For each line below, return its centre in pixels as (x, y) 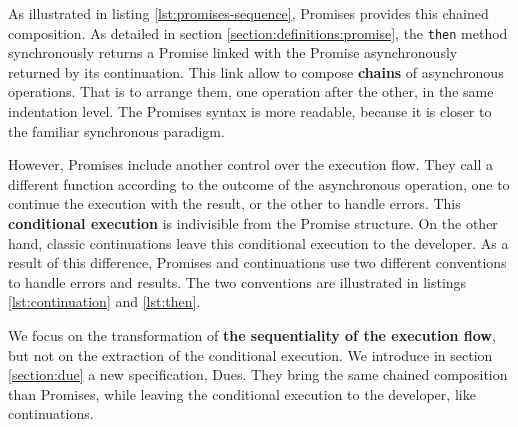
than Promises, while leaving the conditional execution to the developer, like (242, 393)
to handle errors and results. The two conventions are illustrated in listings (237, 281)
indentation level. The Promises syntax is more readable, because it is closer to (250, 111)
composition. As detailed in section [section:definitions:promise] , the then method (258, 32)
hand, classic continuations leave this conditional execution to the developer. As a (258, 242)
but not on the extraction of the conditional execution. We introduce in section (250, 354)
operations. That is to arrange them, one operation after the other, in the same (251, 91)
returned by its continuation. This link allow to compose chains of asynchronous (256, 71)
